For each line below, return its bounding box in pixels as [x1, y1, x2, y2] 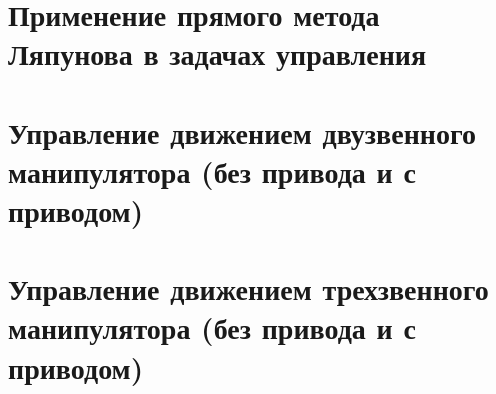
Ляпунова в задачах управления [8, 33, 427, 74]
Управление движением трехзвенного [8, 268, 489, 309]
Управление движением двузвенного [8, 111, 476, 152]
